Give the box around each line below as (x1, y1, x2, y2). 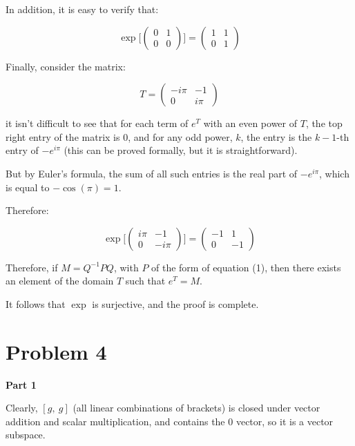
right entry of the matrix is (6, 129, 120, 144)
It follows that (6, 296, 66, 311)
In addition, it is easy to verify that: (6, 2, 159, 16)
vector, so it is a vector (236, 414, 334, 428)
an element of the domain (6, 273, 114, 288)
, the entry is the (240, 129, 312, 144)
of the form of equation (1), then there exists (151, 260, 341, 274)
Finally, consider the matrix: (6, 59, 126, 73)
